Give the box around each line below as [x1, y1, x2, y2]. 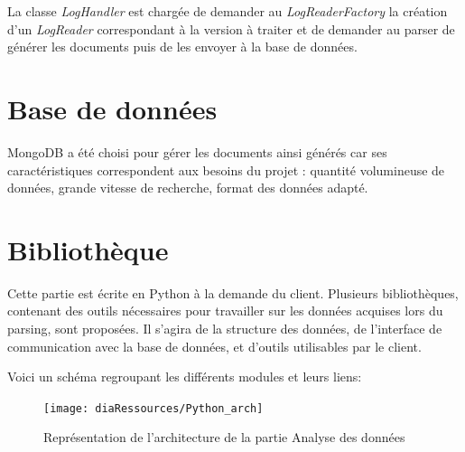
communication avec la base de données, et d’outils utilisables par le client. [7, 336, 422, 355]
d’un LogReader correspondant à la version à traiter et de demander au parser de [7, 19, 455, 38]
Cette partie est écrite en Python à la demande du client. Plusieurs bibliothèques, [7, 283, 459, 302]
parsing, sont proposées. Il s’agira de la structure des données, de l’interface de [7, 319, 442, 337]
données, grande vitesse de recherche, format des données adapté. [7, 178, 368, 197]
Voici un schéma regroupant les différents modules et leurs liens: [7, 367, 362, 386]
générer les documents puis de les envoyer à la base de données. [7, 37, 358, 56]
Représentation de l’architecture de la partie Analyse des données [43, 428, 405, 447]
